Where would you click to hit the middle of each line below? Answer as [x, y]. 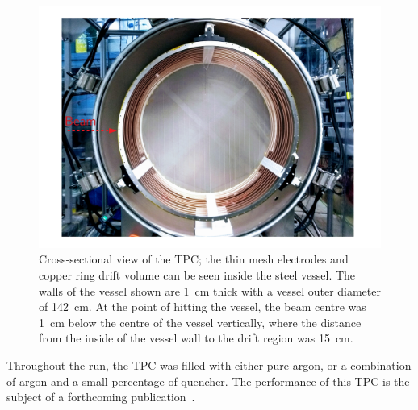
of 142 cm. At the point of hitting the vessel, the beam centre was [203, 306]
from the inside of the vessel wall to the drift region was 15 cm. [196, 338]
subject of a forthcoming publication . [101, 397]
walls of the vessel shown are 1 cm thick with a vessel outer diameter [210, 290]
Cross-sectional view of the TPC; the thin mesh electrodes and [194, 259]
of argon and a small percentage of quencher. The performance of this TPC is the [208, 381]
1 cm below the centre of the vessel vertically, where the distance [200, 322]
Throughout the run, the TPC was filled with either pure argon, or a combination [209, 364]
